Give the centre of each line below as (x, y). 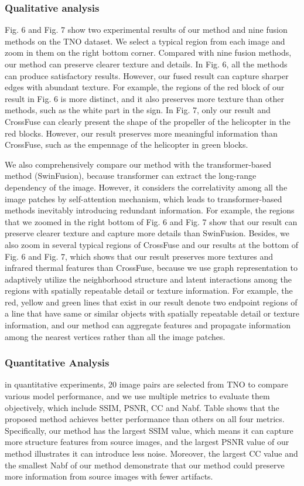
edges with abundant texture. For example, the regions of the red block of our (145, 87)
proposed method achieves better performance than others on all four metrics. (145, 419)
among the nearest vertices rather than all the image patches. (115, 336)
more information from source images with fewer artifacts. (109, 476)
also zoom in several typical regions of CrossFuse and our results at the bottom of (152, 244)
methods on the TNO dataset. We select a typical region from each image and (145, 41)
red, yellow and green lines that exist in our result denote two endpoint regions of (151, 302)
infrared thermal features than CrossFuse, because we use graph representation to (151, 268)
